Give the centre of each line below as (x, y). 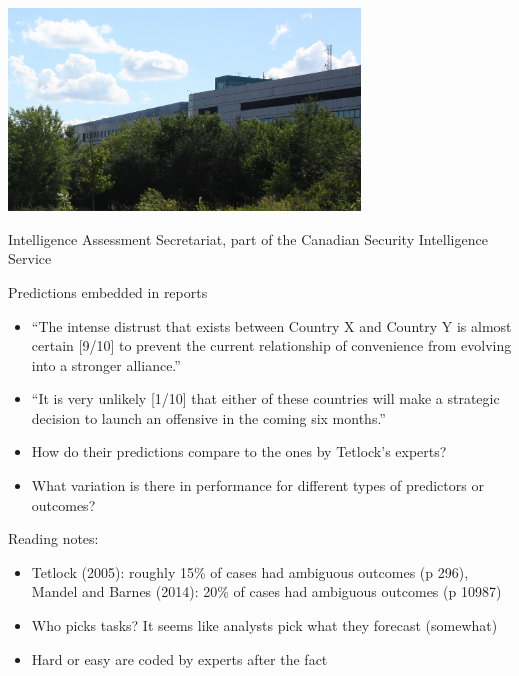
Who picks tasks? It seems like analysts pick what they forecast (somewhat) (264, 625)
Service (30, 258)
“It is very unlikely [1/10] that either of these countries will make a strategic (265, 398)
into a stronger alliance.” (106, 364)
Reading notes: (53, 538)
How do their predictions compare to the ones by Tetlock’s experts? (239, 451)
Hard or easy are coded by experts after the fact (179, 658)
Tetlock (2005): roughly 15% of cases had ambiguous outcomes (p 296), (250, 571)
